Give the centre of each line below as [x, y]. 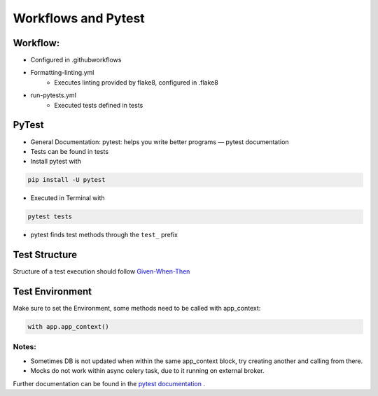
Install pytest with [56, 162]
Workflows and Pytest [79, 18]
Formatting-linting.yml [62, 73]
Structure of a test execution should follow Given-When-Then [101, 271]
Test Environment [52, 291]
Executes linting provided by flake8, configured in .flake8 [136, 82]
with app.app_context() [69, 327]
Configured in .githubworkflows [76, 60]
